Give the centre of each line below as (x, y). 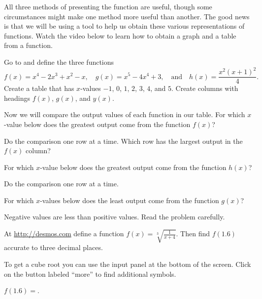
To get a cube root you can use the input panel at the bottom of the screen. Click (128, 264)
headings (17, 98)
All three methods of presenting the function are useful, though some (108, 6)
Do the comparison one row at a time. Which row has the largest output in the (123, 141)
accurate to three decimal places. (53, 247)
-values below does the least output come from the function (130, 200)
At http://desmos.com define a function (64, 234)
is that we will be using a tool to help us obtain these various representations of (124, 26)
